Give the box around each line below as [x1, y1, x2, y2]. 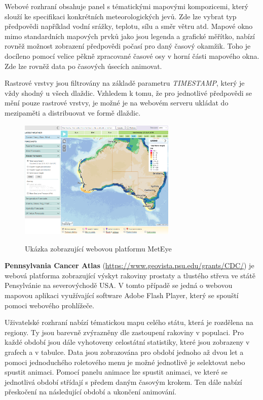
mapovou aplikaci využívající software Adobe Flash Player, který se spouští [5, 289, 239, 300]
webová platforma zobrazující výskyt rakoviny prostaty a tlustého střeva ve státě [5, 270, 255, 280]
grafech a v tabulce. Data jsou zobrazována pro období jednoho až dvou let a [5, 346, 244, 357]
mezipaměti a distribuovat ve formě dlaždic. [5, 107, 141, 118]
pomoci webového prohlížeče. [5, 300, 94, 310]
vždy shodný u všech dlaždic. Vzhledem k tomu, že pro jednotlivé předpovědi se [5, 87, 252, 98]
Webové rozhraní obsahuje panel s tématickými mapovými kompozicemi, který [5, 1, 248, 11]
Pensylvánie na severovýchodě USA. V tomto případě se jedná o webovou [5, 280, 233, 290]
